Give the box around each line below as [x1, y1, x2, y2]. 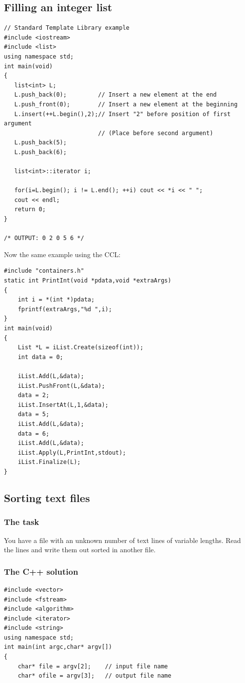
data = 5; [18, 411, 50, 418]
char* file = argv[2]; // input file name [18, 663, 168, 670]
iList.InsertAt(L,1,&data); [18, 401, 109, 408]
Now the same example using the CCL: [4, 249, 121, 259]
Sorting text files [4, 490, 90, 505]
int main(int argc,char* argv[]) [4, 643, 112, 651]
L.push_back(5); [14, 139, 67, 146]
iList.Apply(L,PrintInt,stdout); [18, 449, 126, 456]
